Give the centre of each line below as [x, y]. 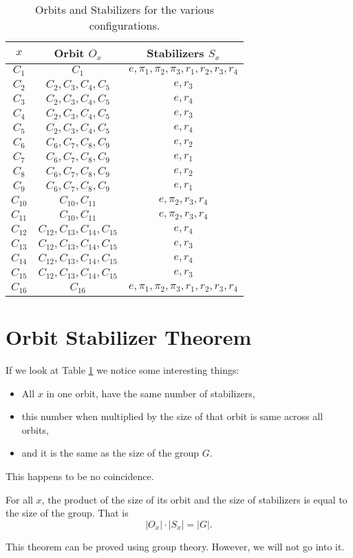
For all [19, 499]
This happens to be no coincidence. [80, 476]
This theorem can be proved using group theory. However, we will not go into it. [175, 546]
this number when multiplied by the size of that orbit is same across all [172, 416]
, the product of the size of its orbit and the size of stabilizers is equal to [194, 499]
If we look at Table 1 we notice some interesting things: [122, 370]
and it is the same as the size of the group [110, 453]
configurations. [125, 25]
